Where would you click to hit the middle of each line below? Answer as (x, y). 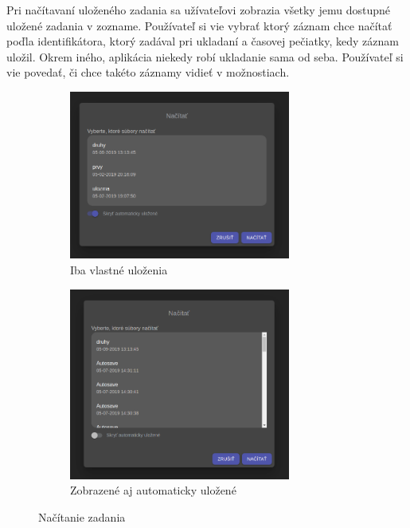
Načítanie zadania (82, 516)
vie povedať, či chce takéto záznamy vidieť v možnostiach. (148, 72)
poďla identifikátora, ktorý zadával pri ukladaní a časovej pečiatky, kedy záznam (203, 41)
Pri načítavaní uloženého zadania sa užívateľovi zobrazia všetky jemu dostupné (198, 10)
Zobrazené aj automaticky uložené (153, 490)
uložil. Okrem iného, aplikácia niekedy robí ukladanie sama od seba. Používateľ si (205, 56)
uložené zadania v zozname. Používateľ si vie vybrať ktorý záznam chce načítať (199, 25)
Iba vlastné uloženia (119, 270)
